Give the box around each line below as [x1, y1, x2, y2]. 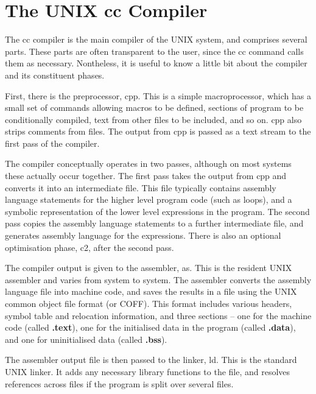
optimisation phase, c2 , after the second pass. [5, 241, 174, 253]
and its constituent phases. [5, 68, 105, 81]
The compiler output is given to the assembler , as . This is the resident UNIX [5, 261, 292, 274]
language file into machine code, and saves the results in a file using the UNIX [5, 285, 297, 298]
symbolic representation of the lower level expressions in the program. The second [5, 205, 310, 217]
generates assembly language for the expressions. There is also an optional [5, 229, 281, 242]
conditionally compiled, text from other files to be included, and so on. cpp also [5, 113, 302, 125]
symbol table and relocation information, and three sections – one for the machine [5, 309, 312, 322]
